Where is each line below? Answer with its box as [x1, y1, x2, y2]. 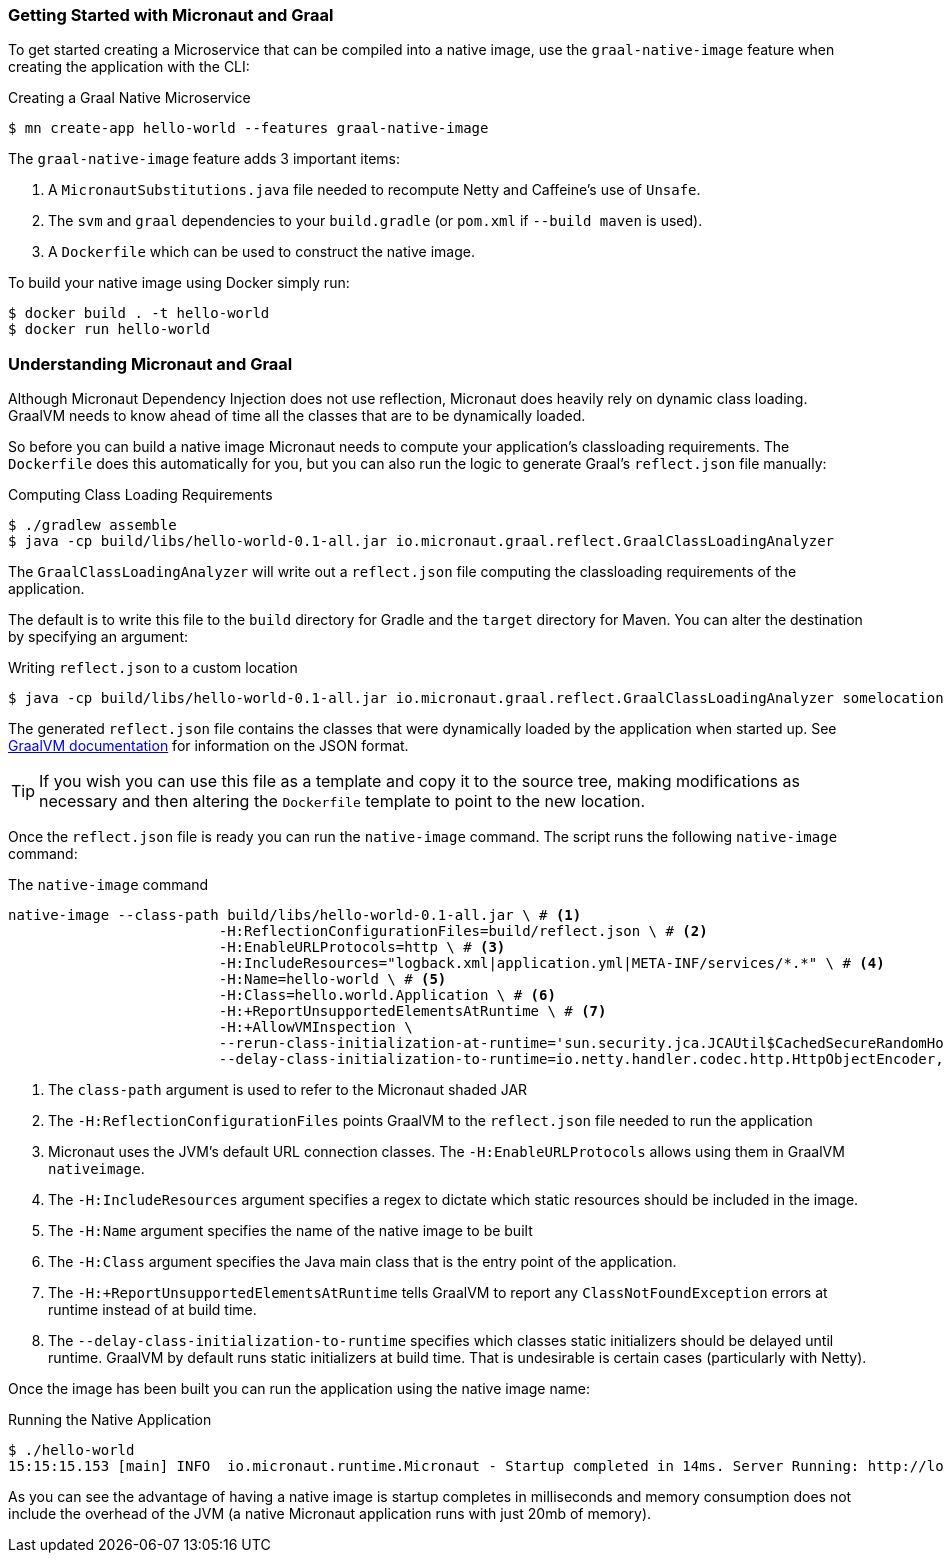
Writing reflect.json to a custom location [8, 659, 298, 677]
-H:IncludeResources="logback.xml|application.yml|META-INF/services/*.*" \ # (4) [218, 955, 885, 972]
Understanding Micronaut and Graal [8, 353, 293, 374]
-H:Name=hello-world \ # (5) [218, 971, 447, 988]
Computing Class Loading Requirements [8, 486, 273, 504]
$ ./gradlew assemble [8, 517, 177, 534]
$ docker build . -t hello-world [8, 305, 270, 322]
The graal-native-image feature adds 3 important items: [8, 150, 401, 168]
